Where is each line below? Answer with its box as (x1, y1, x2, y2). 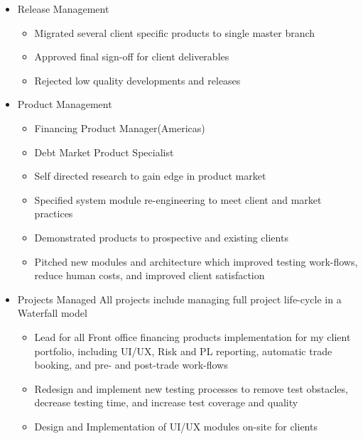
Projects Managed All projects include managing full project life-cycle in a (17, 291, 342, 306)
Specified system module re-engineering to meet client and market (34, 192, 322, 207)
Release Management (17, 1, 109, 16)
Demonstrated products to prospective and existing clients (34, 229, 288, 244)
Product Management (17, 97, 112, 112)
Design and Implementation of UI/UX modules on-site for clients (34, 418, 318, 433)
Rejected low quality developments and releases (34, 72, 241, 87)
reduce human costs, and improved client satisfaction (34, 268, 265, 283)
